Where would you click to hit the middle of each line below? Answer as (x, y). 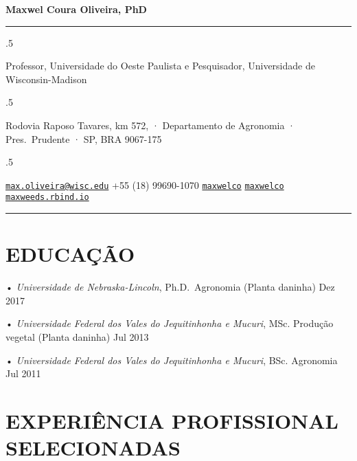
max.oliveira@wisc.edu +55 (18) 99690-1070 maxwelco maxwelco (145, 184)
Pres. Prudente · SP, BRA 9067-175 (84, 138)
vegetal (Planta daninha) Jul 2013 (77, 336)
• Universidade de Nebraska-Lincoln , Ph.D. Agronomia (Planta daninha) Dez (170, 287)
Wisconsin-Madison (46, 79)
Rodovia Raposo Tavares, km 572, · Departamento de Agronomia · (151, 125)
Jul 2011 (23, 373)
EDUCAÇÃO (70, 254)
